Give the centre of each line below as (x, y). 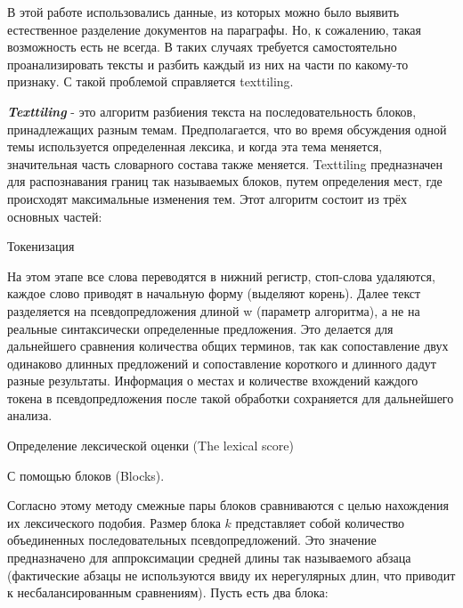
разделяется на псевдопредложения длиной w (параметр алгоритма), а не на (214, 310)
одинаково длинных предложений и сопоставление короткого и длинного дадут (222, 363)
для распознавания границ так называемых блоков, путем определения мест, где (225, 181)
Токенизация (41, 246)
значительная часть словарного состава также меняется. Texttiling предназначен (225, 163)
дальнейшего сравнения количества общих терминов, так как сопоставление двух (228, 346)
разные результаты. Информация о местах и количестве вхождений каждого (213, 381)
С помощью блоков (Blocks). (86, 475)
